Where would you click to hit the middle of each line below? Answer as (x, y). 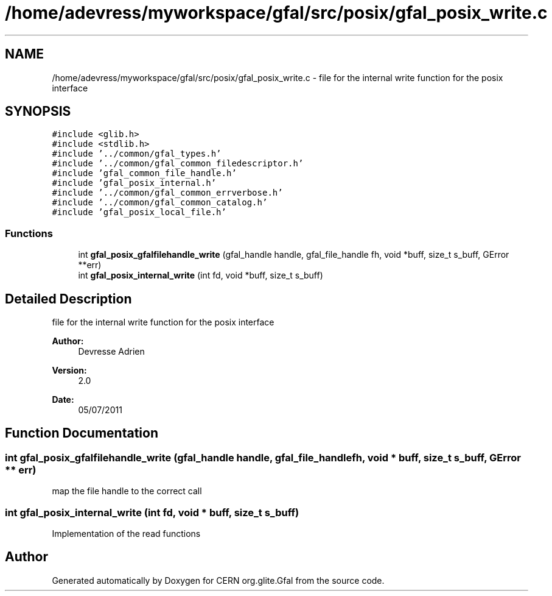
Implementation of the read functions (126, 534)
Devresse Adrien (111, 352)
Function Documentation (82, 433)
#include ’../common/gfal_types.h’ (137, 154)
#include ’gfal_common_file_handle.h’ (144, 173)
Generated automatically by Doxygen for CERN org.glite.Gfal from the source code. (218, 580)
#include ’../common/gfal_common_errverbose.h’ (167, 193)
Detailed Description (68, 299)
